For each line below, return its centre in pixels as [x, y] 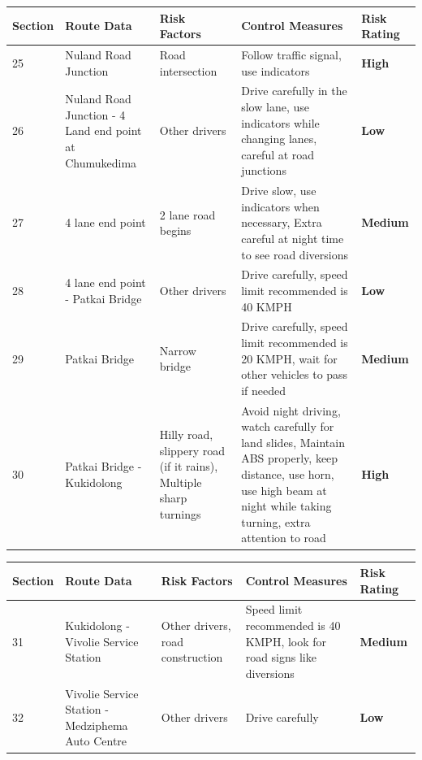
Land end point [103, 130]
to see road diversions [295, 254]
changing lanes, [279, 139]
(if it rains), [189, 466]
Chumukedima [101, 162]
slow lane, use [275, 106]
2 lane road [187, 214]
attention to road [284, 538]
